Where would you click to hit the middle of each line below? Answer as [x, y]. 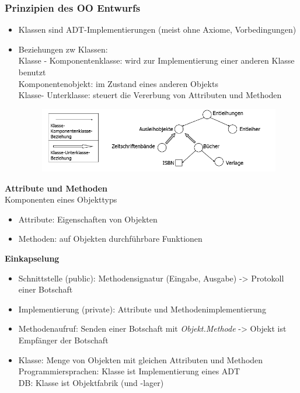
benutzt [32, 72]
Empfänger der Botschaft [63, 340]
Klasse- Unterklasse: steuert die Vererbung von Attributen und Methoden [150, 95]
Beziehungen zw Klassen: [63, 49]
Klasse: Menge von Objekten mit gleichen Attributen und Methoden [141, 359]
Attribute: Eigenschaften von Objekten [88, 219]
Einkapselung [32, 258]
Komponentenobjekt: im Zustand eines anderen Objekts [118, 83]
